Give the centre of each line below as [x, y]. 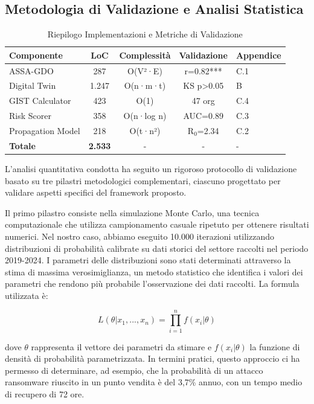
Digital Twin [33, 85]
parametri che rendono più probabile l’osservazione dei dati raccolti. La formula [152, 284]
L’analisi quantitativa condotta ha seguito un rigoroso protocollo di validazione [151, 168]
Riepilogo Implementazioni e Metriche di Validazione [145, 34]
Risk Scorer [30, 116]
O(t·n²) [145, 131]
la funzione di [275, 346]
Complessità [145, 55]
